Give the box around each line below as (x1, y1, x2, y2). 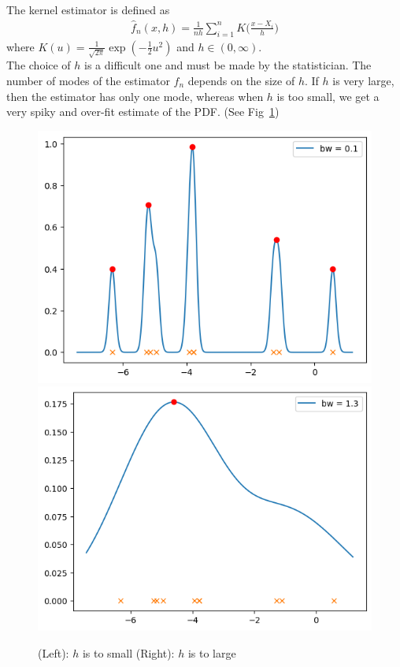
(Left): (38, 644, 69, 661)
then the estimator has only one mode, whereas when (6, 88, 264, 104)
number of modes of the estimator (6, 72, 170, 88)
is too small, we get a (276, 88, 380, 104)
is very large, (332, 72, 394, 88)
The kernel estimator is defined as (6, 2, 170, 17)
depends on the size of (187, 72, 295, 88)
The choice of (6, 57, 71, 73)
